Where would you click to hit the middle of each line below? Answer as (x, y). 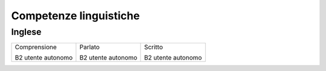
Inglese (26, 32)
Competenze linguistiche (75, 16)
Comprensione (36, 47)
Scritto (153, 47)
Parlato (89, 47)
